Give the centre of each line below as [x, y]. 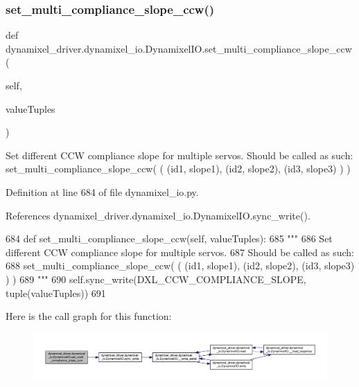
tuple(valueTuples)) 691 [56, 292]
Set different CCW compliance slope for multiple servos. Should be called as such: [179, 155]
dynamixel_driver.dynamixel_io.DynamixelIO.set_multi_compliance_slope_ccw [179, 48]
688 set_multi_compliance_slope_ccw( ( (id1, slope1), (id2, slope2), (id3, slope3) [180, 265]
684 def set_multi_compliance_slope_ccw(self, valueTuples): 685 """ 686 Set [169, 238]
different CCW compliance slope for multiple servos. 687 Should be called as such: [180, 252]
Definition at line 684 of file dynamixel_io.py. [102, 191]
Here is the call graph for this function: [89, 316]
